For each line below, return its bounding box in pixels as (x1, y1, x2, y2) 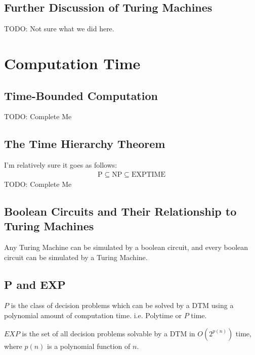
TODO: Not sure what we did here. (4, 23, 114, 34)
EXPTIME (131, 171, 165, 178)
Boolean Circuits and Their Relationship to (4, 203, 237, 219)
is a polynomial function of (47, 340, 131, 351)
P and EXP (4, 276, 66, 292)
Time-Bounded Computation (4, 87, 158, 103)
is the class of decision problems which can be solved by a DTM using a (11, 300, 234, 311)
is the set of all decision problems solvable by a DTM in (22, 328, 195, 338)
